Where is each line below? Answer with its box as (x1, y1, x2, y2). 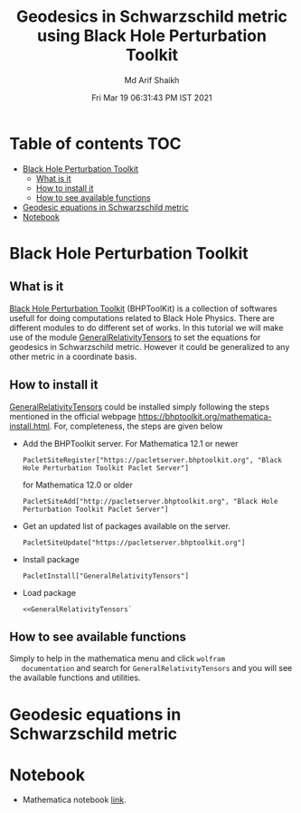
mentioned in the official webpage (9, 411, 136, 421)
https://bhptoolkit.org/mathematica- (137, 411, 272, 421)
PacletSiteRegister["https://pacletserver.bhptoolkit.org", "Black (22, 455, 282, 465)
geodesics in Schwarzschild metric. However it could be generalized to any (9, 341, 290, 352)
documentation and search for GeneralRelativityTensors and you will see (21, 663, 293, 674)
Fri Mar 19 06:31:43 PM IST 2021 (91, 92, 212, 103)
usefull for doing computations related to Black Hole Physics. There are (9, 312, 275, 323)
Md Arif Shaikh (124, 74, 180, 85)
